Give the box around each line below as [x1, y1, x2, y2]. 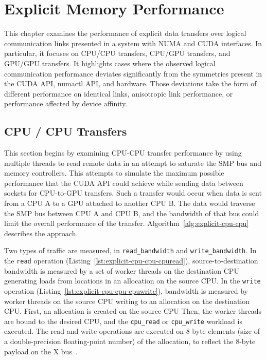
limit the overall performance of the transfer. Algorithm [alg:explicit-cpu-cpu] [4, 218, 249, 229]
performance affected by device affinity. [4, 98, 128, 109]
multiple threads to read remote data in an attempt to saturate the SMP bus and [4, 157, 261, 168]
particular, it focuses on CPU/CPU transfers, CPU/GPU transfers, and [4, 48, 230, 59]
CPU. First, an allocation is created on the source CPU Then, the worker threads [4, 306, 262, 316]
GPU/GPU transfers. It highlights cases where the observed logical [4, 58, 216, 68]
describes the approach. [4, 228, 78, 238]
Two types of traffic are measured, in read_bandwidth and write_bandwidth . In [4, 245, 257, 256]
